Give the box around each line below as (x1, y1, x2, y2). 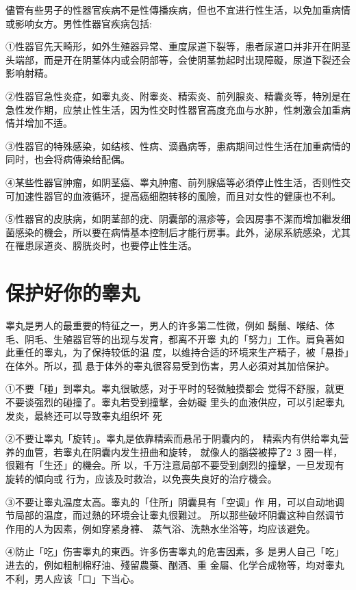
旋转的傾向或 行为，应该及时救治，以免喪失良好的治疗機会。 (5, 471, 277, 485)
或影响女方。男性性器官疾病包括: (5, 16, 152, 30)
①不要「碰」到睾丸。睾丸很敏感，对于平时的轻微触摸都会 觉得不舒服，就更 (5, 381, 344, 396)
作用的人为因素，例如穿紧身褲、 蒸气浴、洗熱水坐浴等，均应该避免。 (5, 521, 316, 535)
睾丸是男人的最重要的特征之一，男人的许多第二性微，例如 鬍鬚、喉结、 (5, 318, 325, 333)
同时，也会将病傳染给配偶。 (5, 152, 130, 166)
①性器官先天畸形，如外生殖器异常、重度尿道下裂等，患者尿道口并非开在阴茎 (5, 39, 351, 53)
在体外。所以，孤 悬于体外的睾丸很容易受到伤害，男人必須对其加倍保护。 (5, 358, 335, 372)
